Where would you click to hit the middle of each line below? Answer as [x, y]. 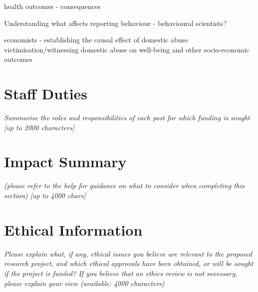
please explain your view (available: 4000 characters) [84, 283]
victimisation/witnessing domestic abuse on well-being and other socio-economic [127, 49]
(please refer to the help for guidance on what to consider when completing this [124, 185]
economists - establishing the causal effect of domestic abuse [96, 40]
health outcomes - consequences [52, 6]
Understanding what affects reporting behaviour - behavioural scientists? [115, 23]
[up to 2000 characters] [39, 127]
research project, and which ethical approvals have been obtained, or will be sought [129, 263]
